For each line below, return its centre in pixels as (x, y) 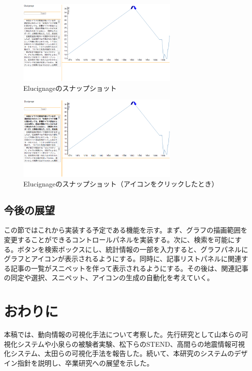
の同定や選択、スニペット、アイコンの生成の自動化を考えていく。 (109, 278)
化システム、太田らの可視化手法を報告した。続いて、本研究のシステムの (119, 353)
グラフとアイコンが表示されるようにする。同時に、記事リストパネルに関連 (123, 259)
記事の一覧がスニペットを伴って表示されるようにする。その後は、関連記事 (129, 268)
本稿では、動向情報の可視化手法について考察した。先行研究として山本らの (123, 334)
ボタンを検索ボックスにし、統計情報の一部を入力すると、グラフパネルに (133, 249)
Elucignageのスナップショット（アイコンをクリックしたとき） (121, 183)
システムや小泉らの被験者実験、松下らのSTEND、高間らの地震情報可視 (131, 344)
